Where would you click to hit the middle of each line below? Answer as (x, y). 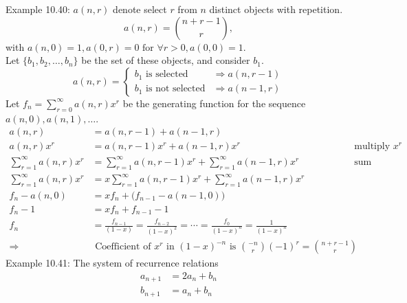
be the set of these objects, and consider (166, 60)
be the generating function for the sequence (214, 103)
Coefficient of (123, 247)
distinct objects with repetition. (276, 9)
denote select (140, 9)
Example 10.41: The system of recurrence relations (112, 263)
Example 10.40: (38, 9)
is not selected (176, 89)
